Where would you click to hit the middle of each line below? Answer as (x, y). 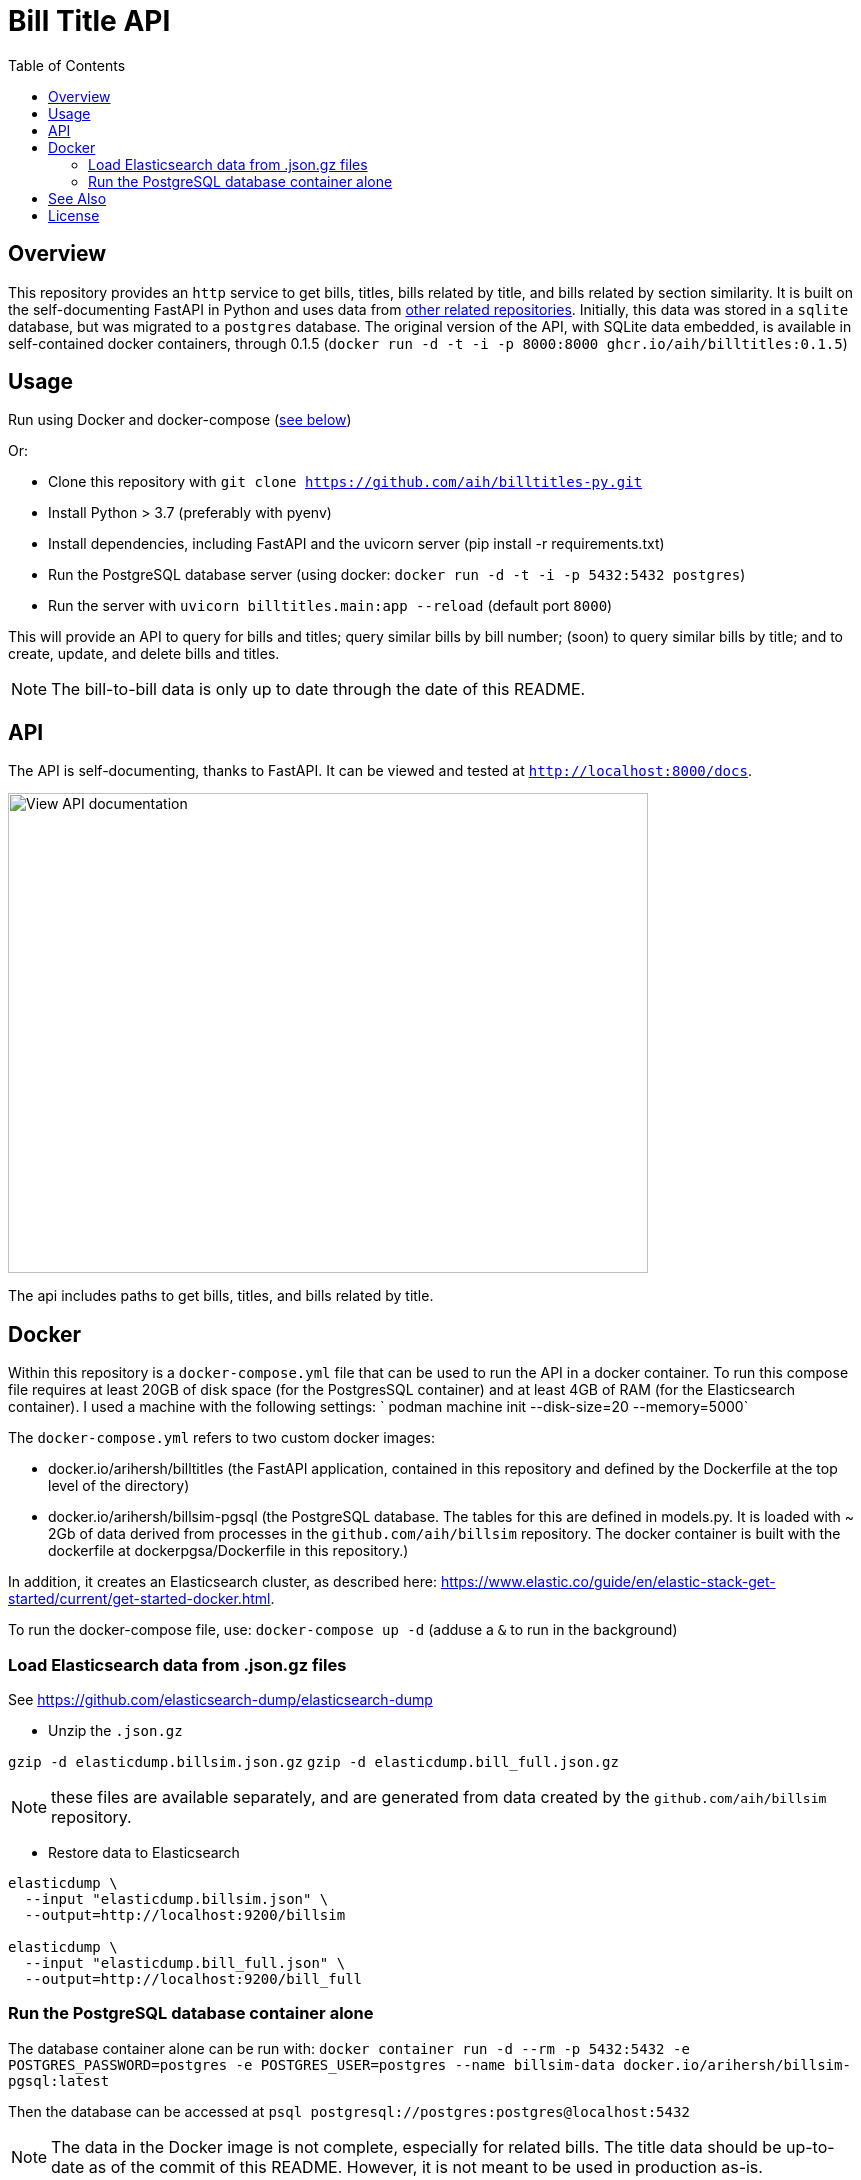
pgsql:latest (59, 2080)
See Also (77, 198)
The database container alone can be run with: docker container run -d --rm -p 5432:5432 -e (349, 2048)
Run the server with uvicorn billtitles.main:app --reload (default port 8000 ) (330, 606)
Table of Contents (67, 65)
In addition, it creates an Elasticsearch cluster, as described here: (222, 1582)
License (74, 215)
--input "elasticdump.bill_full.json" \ (185, 1962)
